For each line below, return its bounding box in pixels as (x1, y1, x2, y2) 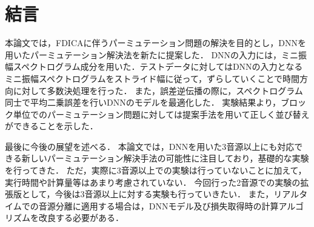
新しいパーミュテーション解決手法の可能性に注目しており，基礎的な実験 (21, 152, 309, 164)
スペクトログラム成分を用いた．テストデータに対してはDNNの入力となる (13, 60, 303, 73)
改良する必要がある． (38, 211, 124, 224)
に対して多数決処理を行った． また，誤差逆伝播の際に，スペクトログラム (13, 84, 303, 97)
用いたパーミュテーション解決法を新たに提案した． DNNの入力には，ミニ (5, 48, 299, 61)
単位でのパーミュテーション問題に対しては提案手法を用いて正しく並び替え (13, 107, 310, 120)
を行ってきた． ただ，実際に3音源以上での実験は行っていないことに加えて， (5, 164, 307, 177)
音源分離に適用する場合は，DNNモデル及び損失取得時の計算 (38, 199, 279, 212)
